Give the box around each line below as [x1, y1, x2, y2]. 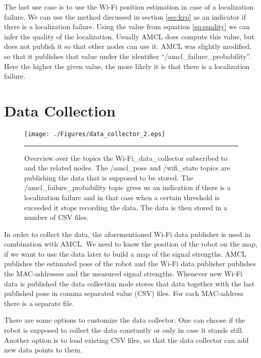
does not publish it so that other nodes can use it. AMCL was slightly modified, [4, 41, 251, 51]
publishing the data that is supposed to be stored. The [24, 172, 193, 183]
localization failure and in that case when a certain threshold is [24, 192, 220, 202]
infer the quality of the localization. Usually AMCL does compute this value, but [4, 31, 254, 41]
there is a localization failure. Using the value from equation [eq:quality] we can [4, 21, 250, 32]
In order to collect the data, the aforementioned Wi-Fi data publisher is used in [4, 228, 250, 239]
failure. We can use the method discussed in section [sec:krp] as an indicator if [4, 11, 246, 22]
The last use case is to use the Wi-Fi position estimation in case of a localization [4, 2, 254, 12]
